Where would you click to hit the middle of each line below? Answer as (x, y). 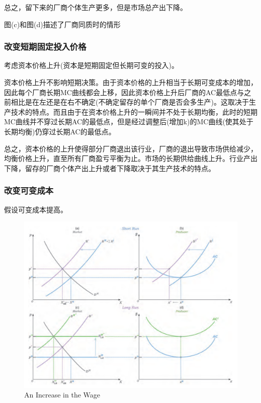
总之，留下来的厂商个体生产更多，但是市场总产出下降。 (96, 7)
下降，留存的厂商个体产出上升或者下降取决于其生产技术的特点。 (110, 168)
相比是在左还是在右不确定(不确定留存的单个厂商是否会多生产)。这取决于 (130, 102)
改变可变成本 (29, 190)
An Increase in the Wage (62, 395)
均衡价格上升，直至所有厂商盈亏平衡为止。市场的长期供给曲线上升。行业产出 (131, 158)
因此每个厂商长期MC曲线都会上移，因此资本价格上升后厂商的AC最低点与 (124, 92)
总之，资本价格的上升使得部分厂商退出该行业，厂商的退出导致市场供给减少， (131, 148)
